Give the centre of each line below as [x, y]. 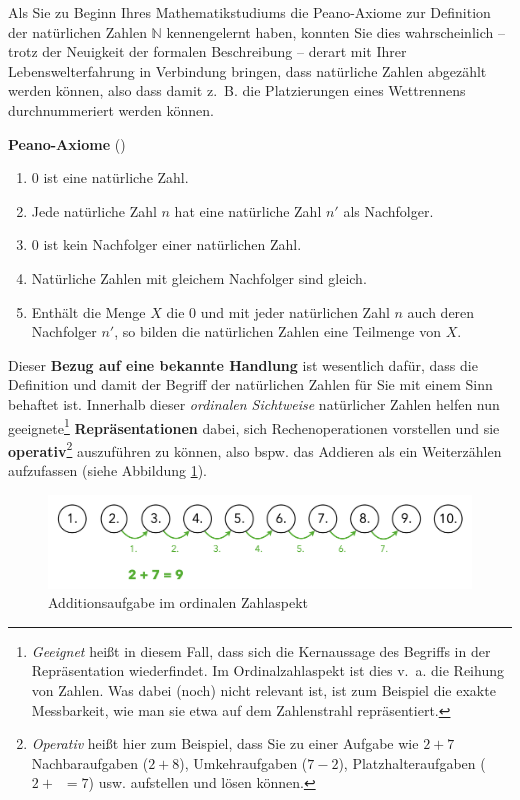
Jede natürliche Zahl [94, 210]
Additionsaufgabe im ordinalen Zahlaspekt [178, 602]
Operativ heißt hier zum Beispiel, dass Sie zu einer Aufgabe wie [225, 743]
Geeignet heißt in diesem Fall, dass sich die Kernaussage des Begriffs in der [261, 650]
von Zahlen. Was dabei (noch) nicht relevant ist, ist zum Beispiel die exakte [263, 689]
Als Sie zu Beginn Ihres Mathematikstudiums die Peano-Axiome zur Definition [249, 12]
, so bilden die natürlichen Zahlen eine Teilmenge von [278, 331]
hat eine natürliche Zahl [248, 210]
